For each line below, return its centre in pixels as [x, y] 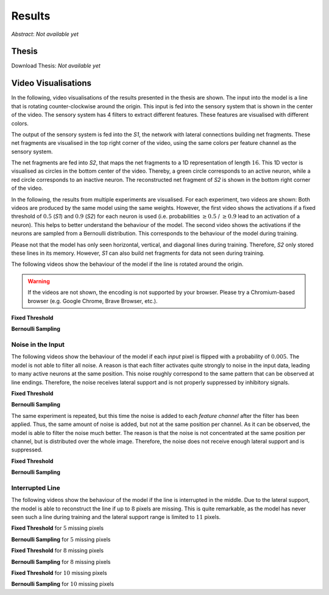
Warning [39, 281]
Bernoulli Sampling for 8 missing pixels [61, 562]
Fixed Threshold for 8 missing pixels [57, 551]
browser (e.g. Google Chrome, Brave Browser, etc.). [93, 301]
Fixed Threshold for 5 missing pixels [57, 528]
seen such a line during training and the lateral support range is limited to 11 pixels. [116, 517]
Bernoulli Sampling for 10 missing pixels [63, 584]
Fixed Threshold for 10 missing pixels [59, 573]
